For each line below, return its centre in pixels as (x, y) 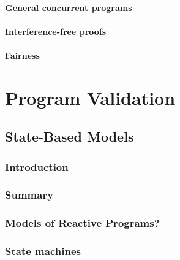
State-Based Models (69, 136)
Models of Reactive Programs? (82, 223)
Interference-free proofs (56, 31)
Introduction (37, 166)
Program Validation (90, 97)
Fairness (22, 55)
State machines (43, 251)
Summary (29, 195)
